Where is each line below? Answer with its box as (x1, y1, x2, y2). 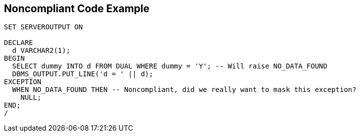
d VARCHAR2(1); (12, 46, 70, 55)
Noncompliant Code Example (4, 2, 150, 15)
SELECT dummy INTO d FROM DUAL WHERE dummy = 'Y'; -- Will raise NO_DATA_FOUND (12, 62, 328, 70)
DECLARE (4, 39, 33, 47)
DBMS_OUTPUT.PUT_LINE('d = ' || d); (12, 70, 153, 78)
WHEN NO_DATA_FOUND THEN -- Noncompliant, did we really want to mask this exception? (12, 86, 357, 94)
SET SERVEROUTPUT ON (4, 23, 83, 31)
